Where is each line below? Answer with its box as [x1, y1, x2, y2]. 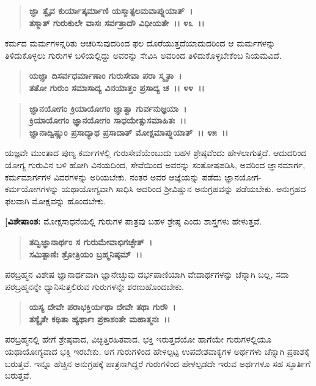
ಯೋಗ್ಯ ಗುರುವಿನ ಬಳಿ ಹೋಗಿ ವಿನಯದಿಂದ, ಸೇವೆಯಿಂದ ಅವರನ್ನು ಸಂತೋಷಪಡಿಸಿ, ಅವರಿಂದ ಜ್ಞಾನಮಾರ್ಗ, [5, 158, 306, 171]
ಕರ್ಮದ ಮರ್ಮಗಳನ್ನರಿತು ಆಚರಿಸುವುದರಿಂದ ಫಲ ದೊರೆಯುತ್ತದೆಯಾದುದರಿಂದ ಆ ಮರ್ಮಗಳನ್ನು [5, 37, 276, 50]
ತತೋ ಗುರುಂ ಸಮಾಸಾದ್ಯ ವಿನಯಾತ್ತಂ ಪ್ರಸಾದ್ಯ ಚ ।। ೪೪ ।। [29, 81, 205, 94]
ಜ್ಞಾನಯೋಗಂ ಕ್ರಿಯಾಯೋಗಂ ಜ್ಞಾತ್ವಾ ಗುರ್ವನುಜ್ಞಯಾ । [29, 102, 187, 114]
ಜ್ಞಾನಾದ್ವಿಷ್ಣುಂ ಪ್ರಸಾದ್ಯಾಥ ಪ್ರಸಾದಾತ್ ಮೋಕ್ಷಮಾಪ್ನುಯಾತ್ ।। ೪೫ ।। [29, 125, 229, 138]
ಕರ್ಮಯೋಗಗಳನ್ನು [5, 182, 59, 195]
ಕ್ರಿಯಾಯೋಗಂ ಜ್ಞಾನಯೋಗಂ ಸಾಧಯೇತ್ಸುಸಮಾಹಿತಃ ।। [29, 114, 186, 127]
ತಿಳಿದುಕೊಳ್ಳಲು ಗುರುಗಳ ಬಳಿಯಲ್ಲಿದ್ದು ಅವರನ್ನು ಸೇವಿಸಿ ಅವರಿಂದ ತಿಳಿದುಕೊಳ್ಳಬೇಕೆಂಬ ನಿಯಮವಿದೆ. [5, 48, 282, 61]
